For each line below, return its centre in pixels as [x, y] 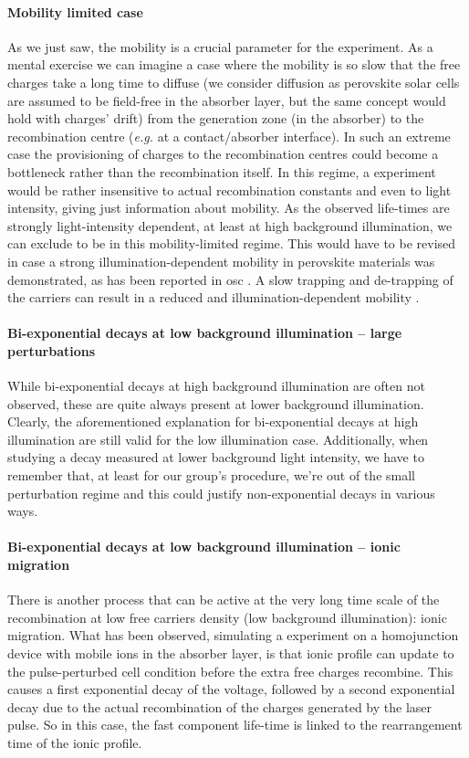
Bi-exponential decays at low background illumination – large [205, 333]
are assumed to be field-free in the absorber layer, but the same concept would [227, 100]
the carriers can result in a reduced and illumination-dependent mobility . [214, 297]
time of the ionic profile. [75, 742]
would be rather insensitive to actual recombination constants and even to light [229, 189]
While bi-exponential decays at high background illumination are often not [216, 386]
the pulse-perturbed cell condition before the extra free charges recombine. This [230, 671]
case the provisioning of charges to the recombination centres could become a [223, 154]
